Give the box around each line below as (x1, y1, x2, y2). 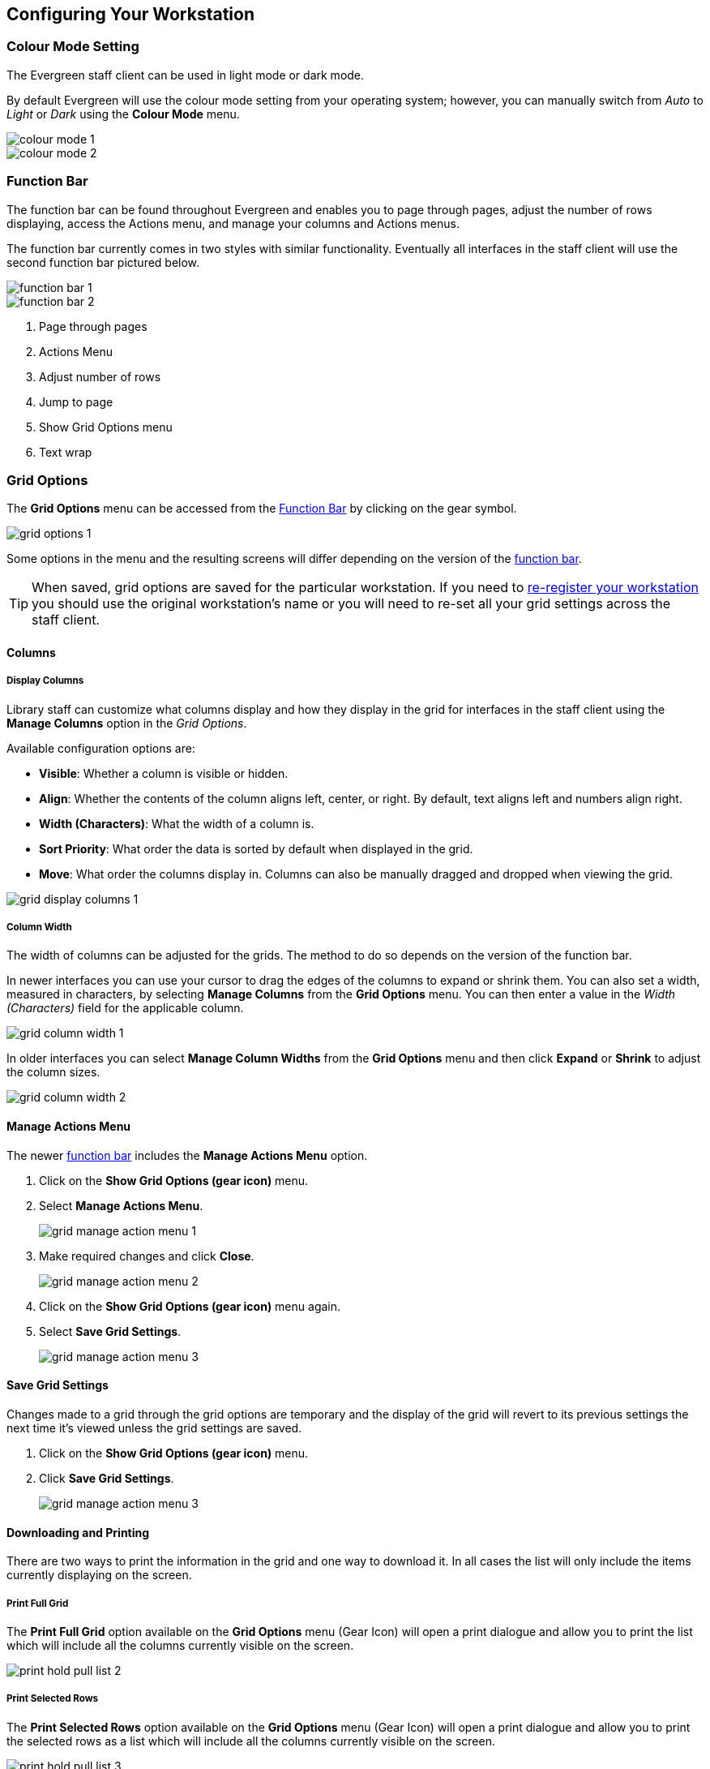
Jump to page (39, 394, 113, 409)
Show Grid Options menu (39, 419, 173, 434)
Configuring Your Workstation (6, 4, 254, 24)
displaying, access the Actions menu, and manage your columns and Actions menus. (6, 216, 460, 230)
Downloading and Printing (6, 1525, 150, 1539)
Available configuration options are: (6, 741, 195, 755)
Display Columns (6, 675, 84, 687)
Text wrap (39, 444, 92, 459)
